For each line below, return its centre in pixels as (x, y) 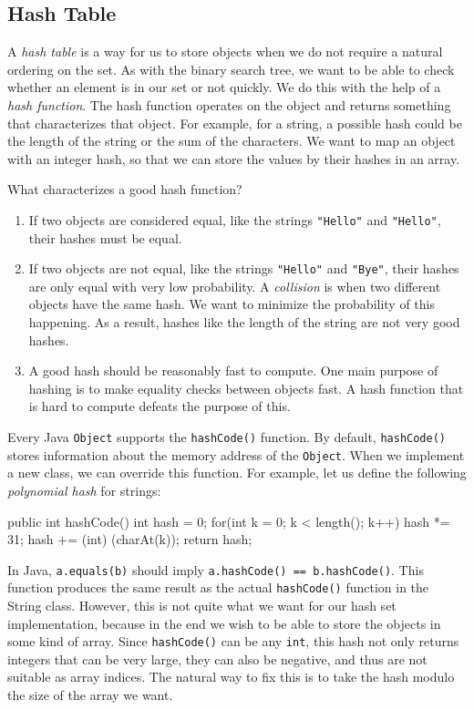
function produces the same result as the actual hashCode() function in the (218, 587)
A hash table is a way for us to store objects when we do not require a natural (225, 51)
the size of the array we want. (90, 695)
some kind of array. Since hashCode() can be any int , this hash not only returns (233, 641)
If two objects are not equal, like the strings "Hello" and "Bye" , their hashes (244, 268)
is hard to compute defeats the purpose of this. (160, 406)
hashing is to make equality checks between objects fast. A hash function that (246, 388)
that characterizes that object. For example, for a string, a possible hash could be (235, 123)
